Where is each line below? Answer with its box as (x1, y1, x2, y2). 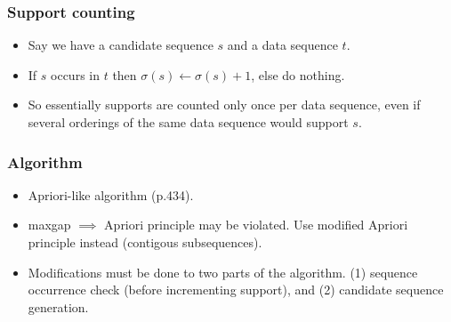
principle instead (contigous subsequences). (28, 233, 262, 251)
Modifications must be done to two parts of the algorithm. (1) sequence (28, 262, 418, 281)
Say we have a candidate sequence (28, 36, 213, 54)
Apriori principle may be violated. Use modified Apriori (104, 215, 408, 234)
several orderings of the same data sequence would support (28, 113, 349, 131)
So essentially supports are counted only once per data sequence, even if (28, 95, 421, 114)
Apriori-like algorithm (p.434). (28, 185, 194, 204)
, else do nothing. (251, 65, 345, 84)
